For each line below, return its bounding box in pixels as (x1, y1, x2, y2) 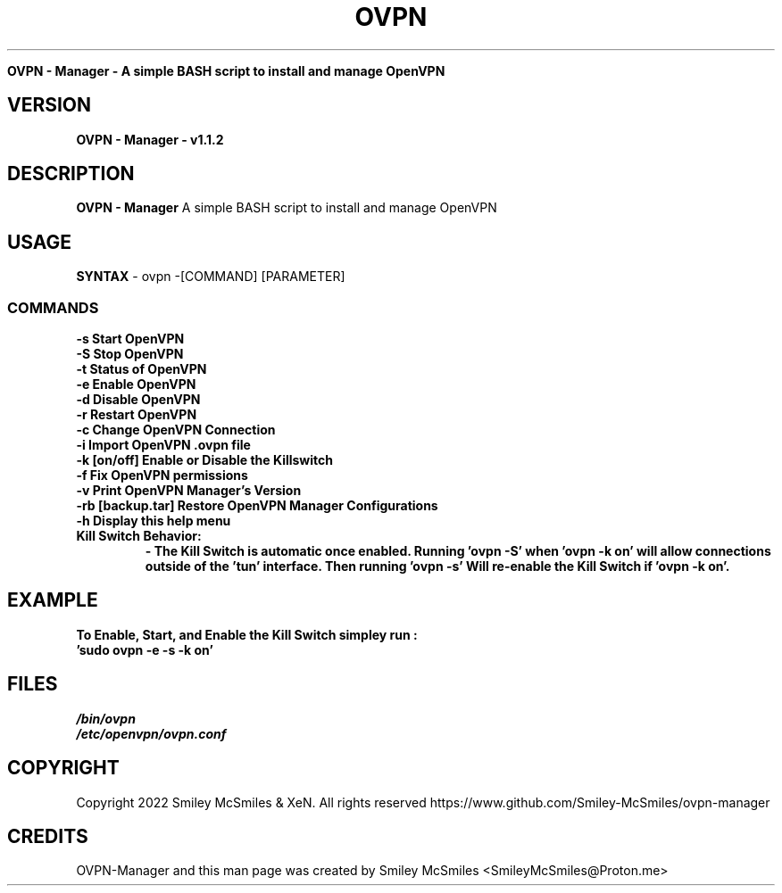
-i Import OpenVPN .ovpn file (76, 437, 251, 453)
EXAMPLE (7, 589, 98, 612)
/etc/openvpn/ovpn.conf (76, 725, 227, 741)
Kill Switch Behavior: (76, 528, 202, 544)
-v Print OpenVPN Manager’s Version (76, 483, 302, 499)
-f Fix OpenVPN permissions (76, 467, 248, 484)
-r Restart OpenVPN (76, 407, 197, 423)
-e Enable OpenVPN (76, 376, 196, 393)
